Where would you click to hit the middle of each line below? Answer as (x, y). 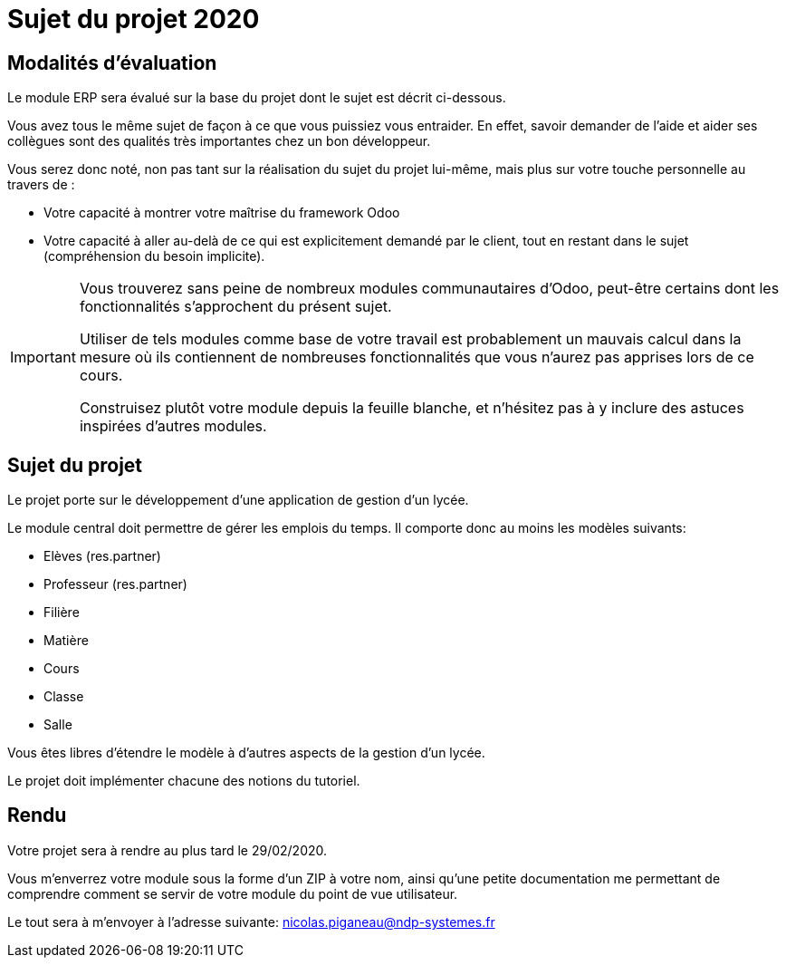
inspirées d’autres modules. (173, 426)
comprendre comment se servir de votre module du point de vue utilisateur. (233, 893)
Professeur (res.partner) (115, 584)
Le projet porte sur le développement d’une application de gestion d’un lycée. (238, 500)
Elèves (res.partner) (102, 556)
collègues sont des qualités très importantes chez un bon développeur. (219, 141)
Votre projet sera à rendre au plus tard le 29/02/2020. (168, 850)
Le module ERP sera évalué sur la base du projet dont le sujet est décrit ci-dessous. (257, 98)
